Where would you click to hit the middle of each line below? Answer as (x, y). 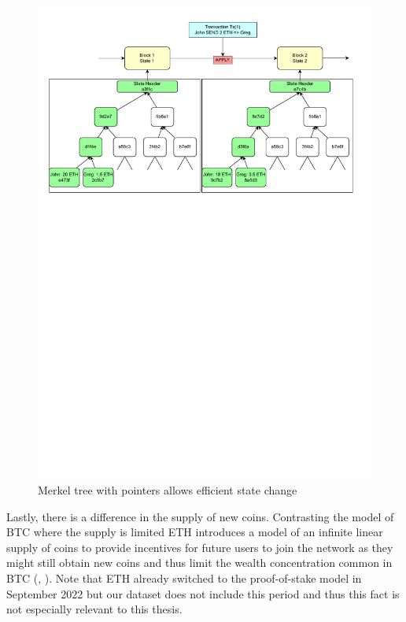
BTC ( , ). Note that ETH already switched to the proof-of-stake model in (184, 578)
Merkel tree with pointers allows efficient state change (168, 490)
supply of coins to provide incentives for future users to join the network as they (200, 547)
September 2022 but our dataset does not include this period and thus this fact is (203, 593)
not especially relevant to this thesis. (94, 609)
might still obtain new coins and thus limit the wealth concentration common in (199, 563)
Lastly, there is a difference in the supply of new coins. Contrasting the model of (200, 516)
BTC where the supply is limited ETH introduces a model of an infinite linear (195, 532)
